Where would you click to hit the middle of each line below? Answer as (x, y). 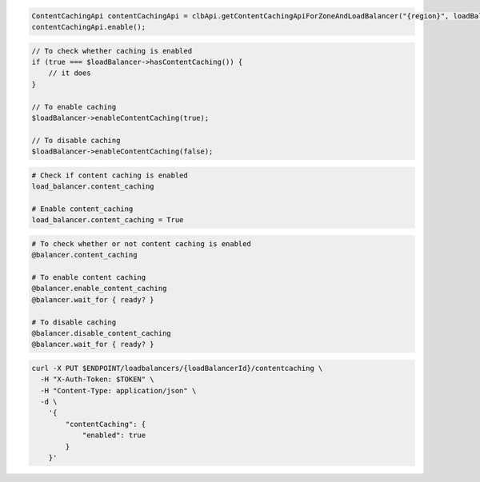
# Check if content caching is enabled (110, 175)
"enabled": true (114, 435)
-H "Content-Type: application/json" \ (118, 390)
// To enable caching (74, 107)
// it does (70, 73)
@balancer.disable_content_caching (101, 333)
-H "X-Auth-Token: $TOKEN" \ (98, 379)
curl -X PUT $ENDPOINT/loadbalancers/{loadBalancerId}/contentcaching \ (177, 368)
